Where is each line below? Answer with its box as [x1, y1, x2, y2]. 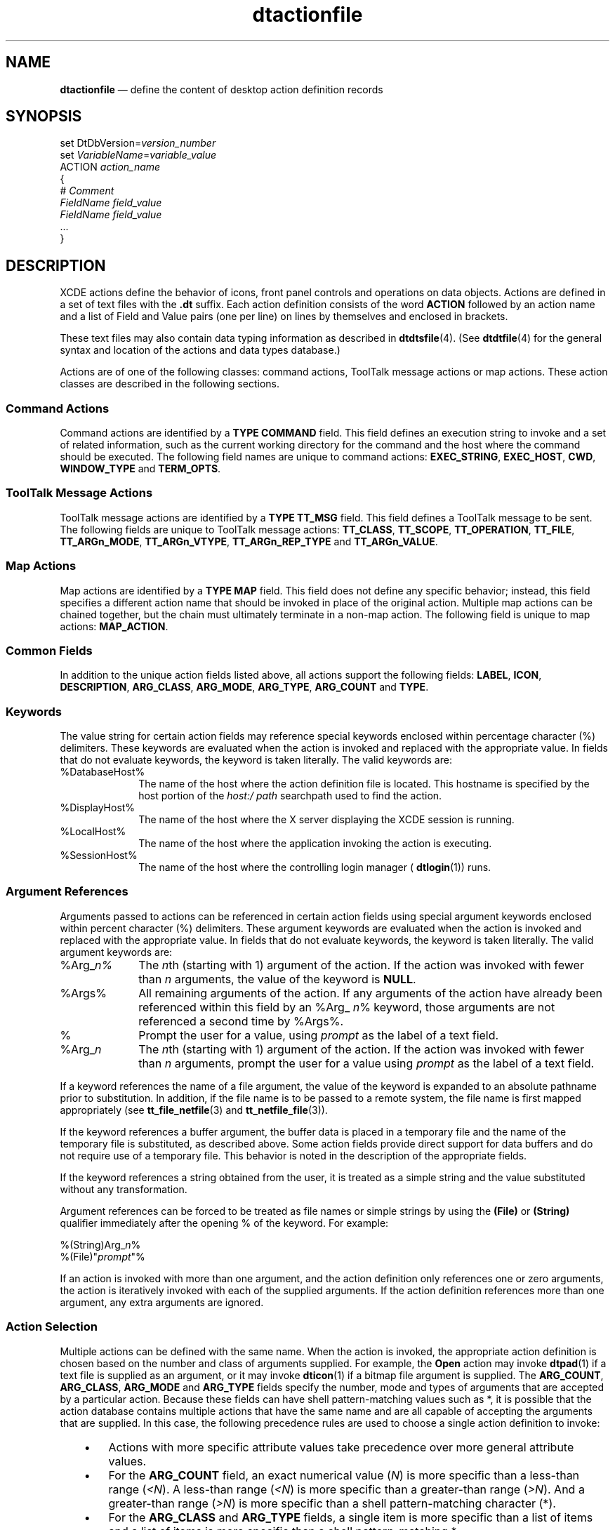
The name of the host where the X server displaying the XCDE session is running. [138, 813, 515, 826]
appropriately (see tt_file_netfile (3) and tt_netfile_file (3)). [60, 1103, 328, 1116]
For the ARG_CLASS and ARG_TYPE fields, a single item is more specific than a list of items [108, 1510, 593, 1524]
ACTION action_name [60, 161, 161, 173]
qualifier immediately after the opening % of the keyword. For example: [60, 1216, 389, 1229]
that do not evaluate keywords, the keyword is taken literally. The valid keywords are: [60, 754, 452, 766]
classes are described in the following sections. [60, 378, 279, 390]
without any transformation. [60, 1183, 187, 1195]
